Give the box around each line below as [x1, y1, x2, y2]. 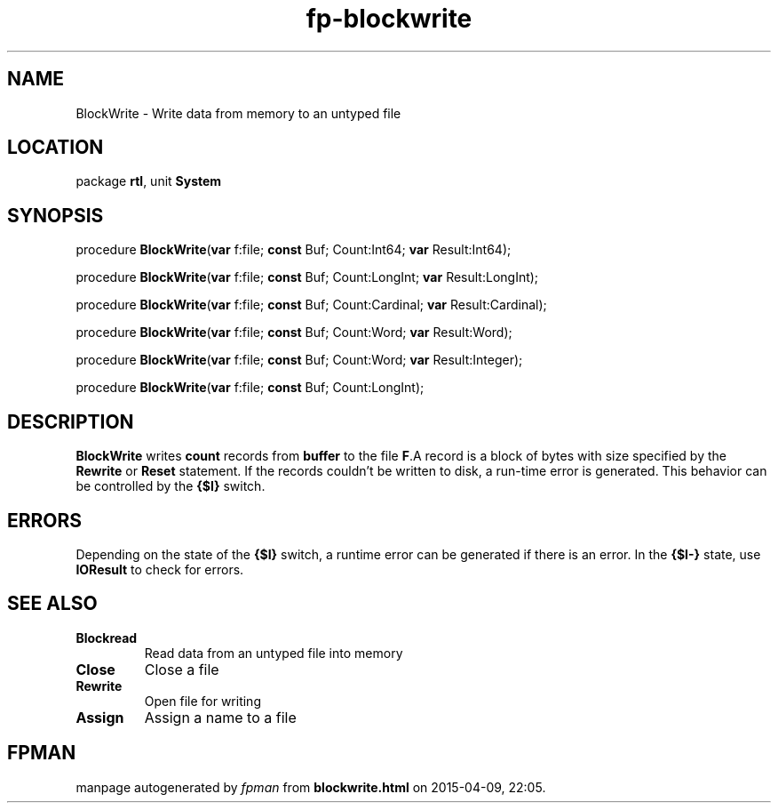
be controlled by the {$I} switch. [75, 478, 266, 494]
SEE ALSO [7, 592, 98, 615]
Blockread [75, 630, 138, 646]
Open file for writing [144, 693, 261, 709]
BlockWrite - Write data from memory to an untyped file [75, 105, 401, 121]
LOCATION [7, 136, 104, 159]
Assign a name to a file [144, 708, 297, 726]
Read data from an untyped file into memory [144, 645, 403, 661]
